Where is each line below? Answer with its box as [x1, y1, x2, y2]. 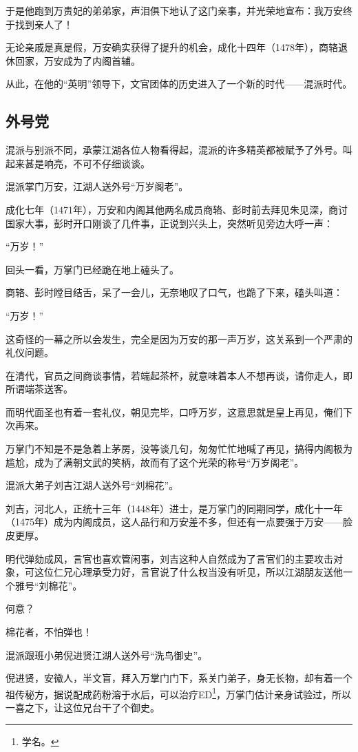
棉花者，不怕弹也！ [6, 625, 92, 639]
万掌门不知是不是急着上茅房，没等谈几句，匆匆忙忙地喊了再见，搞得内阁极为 [6, 441, 352, 456]
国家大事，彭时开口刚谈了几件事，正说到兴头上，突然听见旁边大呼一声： [6, 216, 333, 230]
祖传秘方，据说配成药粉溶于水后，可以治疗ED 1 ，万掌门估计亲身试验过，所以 [6, 685, 352, 701]
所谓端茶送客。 [6, 382, 73, 396]
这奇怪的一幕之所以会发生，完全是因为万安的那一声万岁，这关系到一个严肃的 [6, 331, 352, 346]
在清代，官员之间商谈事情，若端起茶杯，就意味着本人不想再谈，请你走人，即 [6, 368, 352, 382]
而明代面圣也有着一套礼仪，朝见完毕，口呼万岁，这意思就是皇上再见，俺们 [6, 404, 343, 419]
